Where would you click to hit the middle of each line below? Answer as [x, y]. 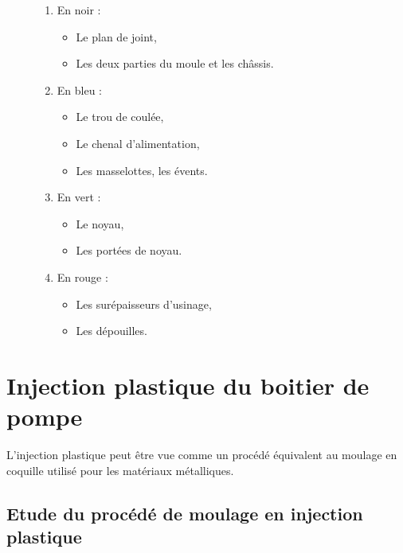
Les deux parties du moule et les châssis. [175, 63]
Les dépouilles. [112, 331]
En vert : [79, 197]
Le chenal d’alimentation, [138, 143]
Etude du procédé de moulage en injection [185, 513]
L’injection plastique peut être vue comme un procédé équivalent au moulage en [202, 455]
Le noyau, [100, 223]
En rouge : [82, 276]
